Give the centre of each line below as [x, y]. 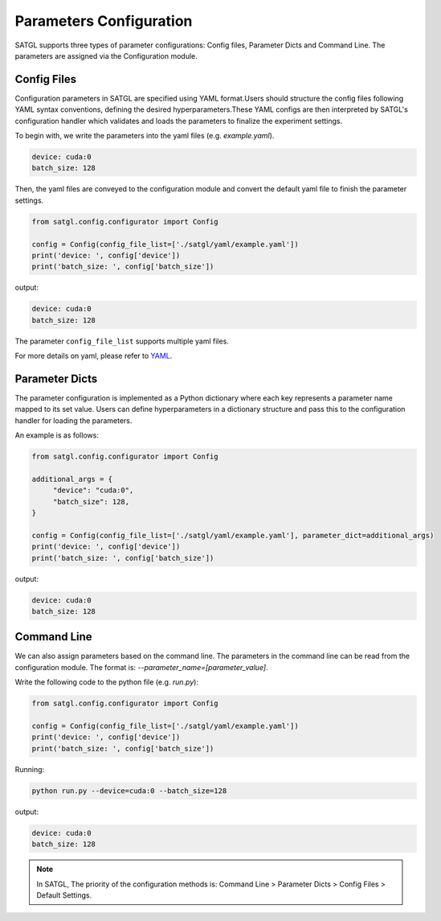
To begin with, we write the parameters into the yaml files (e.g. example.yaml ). [145, 136]
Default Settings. [64, 895]
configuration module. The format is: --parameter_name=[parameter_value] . [141, 667]
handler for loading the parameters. [73, 420]
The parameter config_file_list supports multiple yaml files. [122, 341]
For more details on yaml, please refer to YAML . [94, 356]
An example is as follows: [57, 435]
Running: [30, 769]
